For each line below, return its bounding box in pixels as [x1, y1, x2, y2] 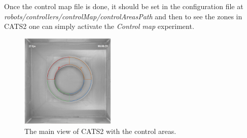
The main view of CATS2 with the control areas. [24, 125, 177, 136]
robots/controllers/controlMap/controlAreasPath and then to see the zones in [4, 11, 242, 21]
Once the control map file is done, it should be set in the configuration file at [4, 1, 243, 11]
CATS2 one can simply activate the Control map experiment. [4, 21, 194, 31]
